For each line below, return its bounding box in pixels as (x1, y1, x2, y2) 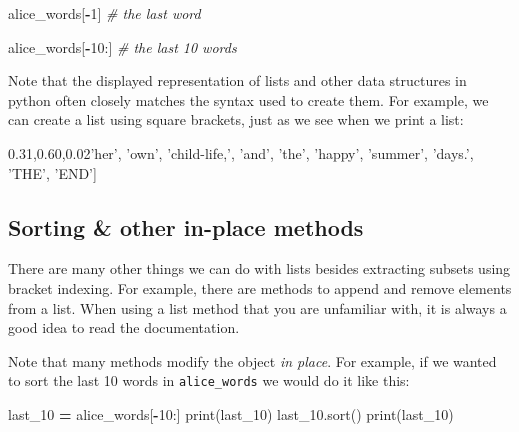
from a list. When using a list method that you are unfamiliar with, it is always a (8, 297, 507, 318)
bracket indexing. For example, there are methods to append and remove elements (8, 277, 512, 298)
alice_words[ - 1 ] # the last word (8, 3, 201, 23)
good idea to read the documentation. (8, 317, 240, 338)
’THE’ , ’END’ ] (8, 162, 97, 183)
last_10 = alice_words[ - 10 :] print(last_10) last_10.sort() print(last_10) (8, 403, 454, 424)
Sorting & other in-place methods (8, 211, 364, 242)
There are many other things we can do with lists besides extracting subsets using (8, 258, 511, 279)
